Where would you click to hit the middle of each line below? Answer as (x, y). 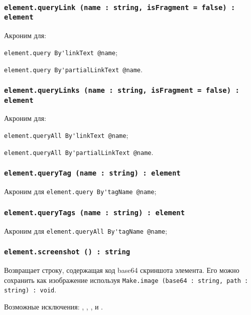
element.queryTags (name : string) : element (95, 212)
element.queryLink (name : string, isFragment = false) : (120, 7)
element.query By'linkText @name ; (61, 52)
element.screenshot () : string (67, 252)
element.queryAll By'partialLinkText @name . (79, 152)
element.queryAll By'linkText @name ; (66, 135)
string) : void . (30, 290)
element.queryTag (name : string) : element (92, 173)
